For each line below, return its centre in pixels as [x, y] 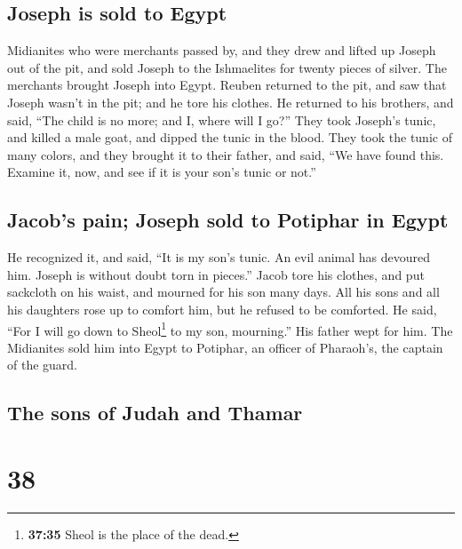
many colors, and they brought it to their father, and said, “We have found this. [226, 154]
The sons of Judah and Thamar [155, 413]
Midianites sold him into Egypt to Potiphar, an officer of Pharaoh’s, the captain [225, 347]
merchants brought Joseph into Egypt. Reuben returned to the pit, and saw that [227, 85]
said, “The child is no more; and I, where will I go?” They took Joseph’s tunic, [222, 119]
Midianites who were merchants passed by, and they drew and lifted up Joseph [222, 50]
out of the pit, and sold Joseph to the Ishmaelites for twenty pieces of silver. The [227, 67]
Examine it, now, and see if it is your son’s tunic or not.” [162, 172]
